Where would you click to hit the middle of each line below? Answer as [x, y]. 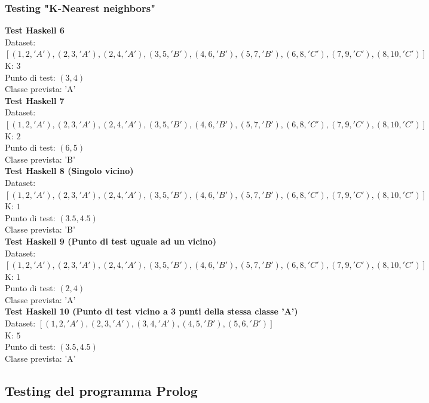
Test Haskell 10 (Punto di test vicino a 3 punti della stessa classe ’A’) [151, 311]
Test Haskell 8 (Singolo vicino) [69, 171]
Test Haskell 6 [35, 30]
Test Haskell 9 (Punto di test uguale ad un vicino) [111, 241]
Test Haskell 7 [35, 100]
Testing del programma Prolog [101, 390]
